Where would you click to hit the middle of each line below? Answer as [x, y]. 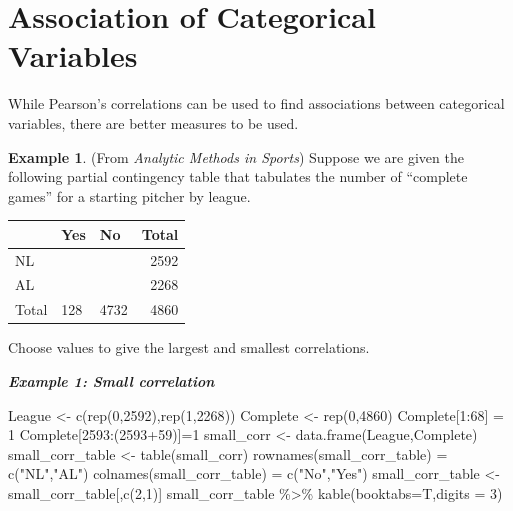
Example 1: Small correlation [111, 381]
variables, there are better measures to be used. [153, 122]
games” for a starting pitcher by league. [129, 195]
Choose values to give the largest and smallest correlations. [189, 347]
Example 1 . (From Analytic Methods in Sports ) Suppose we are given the [236, 156]
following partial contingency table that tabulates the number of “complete [238, 176]
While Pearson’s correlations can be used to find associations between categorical [256, 103]
